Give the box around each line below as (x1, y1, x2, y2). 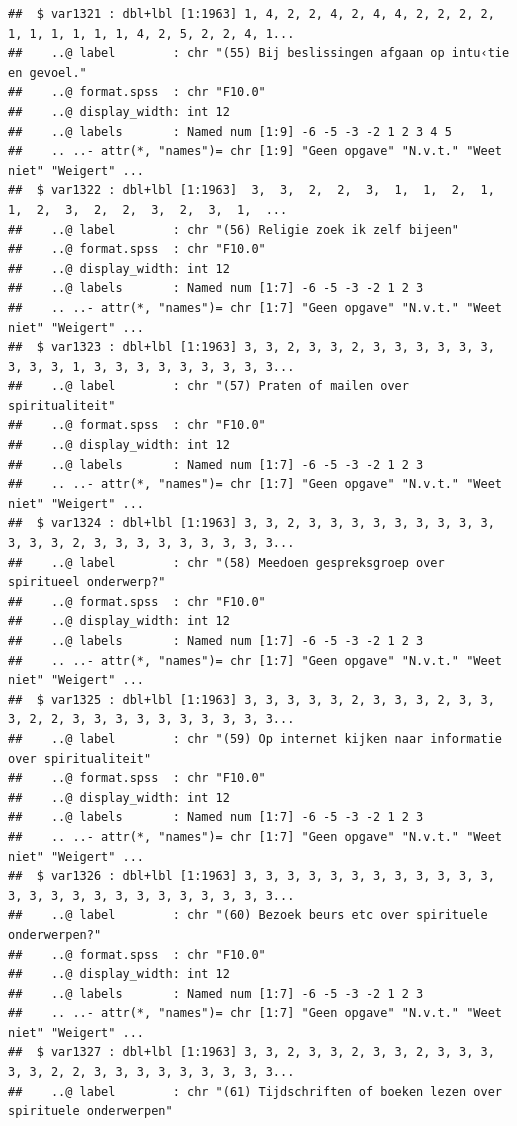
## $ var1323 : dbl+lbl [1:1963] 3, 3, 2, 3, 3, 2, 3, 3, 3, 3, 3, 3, (8, 340, 495, 355)
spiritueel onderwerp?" (8, 575, 166, 590)
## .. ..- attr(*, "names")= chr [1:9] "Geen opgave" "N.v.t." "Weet (8, 144, 502, 159)
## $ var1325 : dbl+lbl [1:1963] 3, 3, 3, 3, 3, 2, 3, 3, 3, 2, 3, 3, (8, 692, 495, 707)
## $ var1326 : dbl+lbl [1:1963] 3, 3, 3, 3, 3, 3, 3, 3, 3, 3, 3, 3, (8, 869, 495, 884)
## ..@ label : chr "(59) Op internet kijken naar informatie (8, 731, 502, 746)
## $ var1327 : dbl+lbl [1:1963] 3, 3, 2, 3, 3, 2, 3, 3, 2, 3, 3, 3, (8, 1045, 495, 1060)
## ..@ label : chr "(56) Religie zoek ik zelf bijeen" (8, 222, 460, 237)
